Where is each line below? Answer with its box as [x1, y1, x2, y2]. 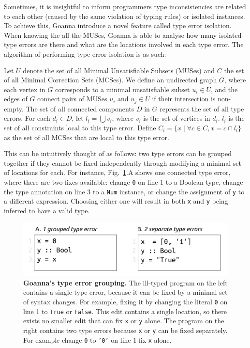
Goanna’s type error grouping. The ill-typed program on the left [23, 277, 228, 287]
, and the [211, 84, 238, 94]
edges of [4, 94, 28, 104]
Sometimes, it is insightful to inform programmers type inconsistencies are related [4, 1, 246, 11]
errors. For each [4, 113, 50, 123]
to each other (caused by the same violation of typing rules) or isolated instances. [4, 11, 245, 21]
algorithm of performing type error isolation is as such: [4, 48, 166, 59]
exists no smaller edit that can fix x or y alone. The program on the [23, 316, 224, 326]
